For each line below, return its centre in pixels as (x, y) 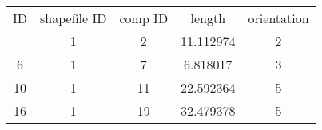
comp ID (144, 18)
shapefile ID (74, 18)
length (208, 18)
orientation (278, 18)
